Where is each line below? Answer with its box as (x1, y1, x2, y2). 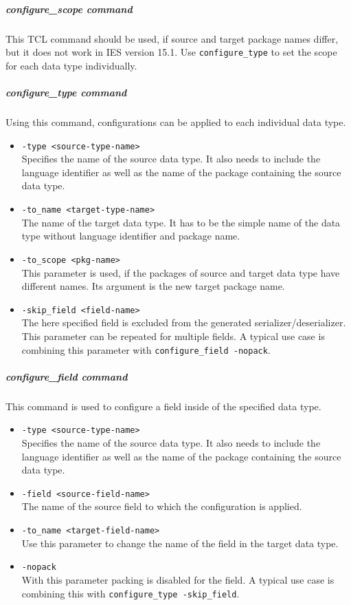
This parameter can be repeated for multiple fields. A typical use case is (21, 328, 325, 343)
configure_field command (5, 369, 128, 383)
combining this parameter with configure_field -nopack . (21, 342, 271, 357)
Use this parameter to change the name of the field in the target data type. (21, 535, 339, 550)
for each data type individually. (5, 58, 137, 72)
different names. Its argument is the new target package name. (21, 279, 285, 293)
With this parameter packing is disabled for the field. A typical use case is (21, 572, 335, 586)
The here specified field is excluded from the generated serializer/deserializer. (21, 315, 346, 330)
